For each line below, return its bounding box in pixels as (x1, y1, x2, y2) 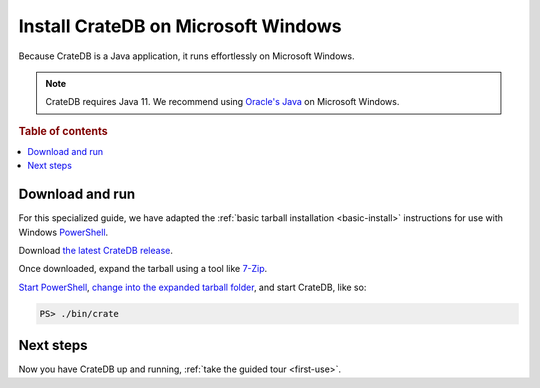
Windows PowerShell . (18, 226, 109, 238)
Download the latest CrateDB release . (18, 245, 174, 257)
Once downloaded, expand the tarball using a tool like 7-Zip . (18, 263, 268, 275)
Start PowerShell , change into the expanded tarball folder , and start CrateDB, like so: (18, 281, 367, 293)
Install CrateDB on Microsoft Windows (18, 15, 342, 37)
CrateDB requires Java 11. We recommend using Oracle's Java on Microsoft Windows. (45, 96, 400, 108)
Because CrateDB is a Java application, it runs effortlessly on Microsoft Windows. (18, 50, 355, 62)
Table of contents (18, 124, 109, 138)
